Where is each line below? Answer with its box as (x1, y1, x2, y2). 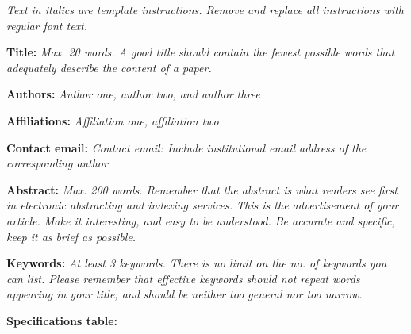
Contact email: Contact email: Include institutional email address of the (6, 139, 367, 155)
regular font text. (6, 17, 88, 33)
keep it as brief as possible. (6, 228, 136, 244)
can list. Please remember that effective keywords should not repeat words (6, 270, 360, 286)
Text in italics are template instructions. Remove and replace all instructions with (6, 2, 404, 17)
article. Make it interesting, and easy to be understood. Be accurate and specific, (6, 212, 395, 228)
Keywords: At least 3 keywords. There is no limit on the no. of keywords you (6, 255, 387, 271)
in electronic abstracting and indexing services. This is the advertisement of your (6, 197, 399, 213)
